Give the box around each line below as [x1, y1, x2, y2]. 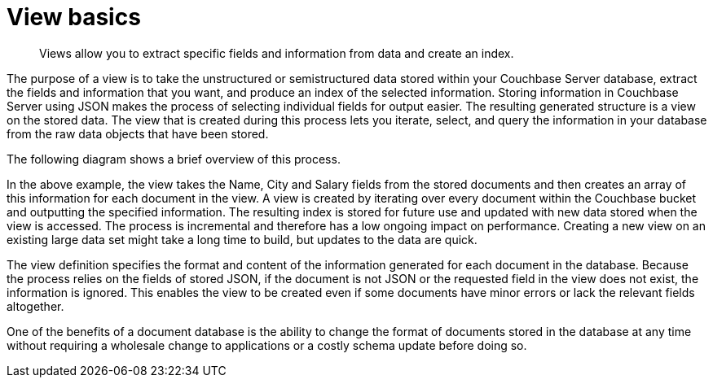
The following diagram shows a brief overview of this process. [7, 151, 341, 166]
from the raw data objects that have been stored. [7, 126, 269, 141]
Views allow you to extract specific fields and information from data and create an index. [39, 46, 514, 60]
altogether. [7, 299, 64, 313]
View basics [7, 3, 141, 31]
